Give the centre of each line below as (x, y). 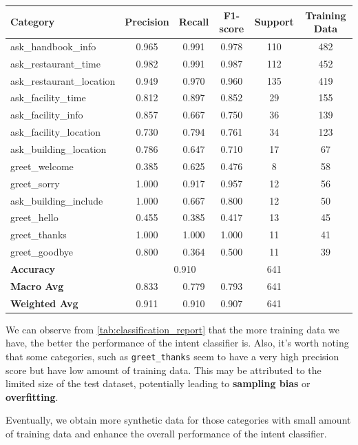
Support (274, 22)
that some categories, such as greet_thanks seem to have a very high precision (172, 356)
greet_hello (34, 217)
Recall (194, 22)
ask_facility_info (47, 115)
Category (33, 22)
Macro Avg (37, 286)
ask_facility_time (48, 97)
